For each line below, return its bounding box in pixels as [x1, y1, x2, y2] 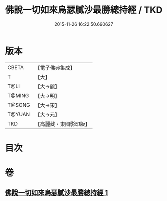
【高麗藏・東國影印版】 [35, 120, 91, 127]
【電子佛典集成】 [35, 64, 76, 71]
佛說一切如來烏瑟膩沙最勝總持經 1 [5, 188, 108, 197]
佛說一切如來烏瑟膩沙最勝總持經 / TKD [5, 4, 163, 16]
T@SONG [7, 101, 31, 108]
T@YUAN [7, 111, 30, 118]
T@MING [7, 92, 29, 99]
